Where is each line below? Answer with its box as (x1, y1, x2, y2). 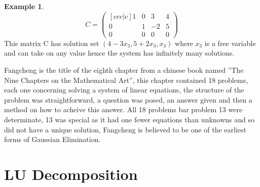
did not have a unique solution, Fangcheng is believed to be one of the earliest (4, 124, 247, 134)
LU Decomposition (4, 163, 138, 184)
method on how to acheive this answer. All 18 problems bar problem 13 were (4, 104, 243, 115)
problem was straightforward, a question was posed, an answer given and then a (4, 94, 252, 105)
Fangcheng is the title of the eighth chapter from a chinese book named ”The (4, 64, 244, 75)
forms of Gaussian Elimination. (4, 134, 101, 145)
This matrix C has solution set (4, 37, 99, 48)
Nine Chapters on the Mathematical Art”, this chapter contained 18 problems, (4, 74, 248, 85)
